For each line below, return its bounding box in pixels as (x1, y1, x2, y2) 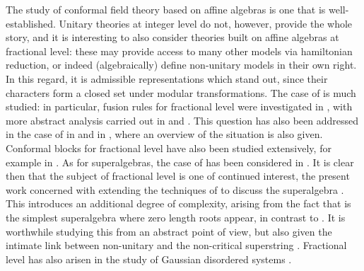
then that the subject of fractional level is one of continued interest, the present (6, 168, 350, 183)
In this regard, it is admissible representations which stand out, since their (6, 71, 328, 86)
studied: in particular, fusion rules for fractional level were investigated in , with (6, 99, 353, 114)
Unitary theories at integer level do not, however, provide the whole (59, 16, 353, 30)
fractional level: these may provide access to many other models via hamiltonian (6, 43, 353, 58)
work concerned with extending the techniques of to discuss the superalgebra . (6, 182, 344, 197)
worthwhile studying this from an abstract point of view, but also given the (6, 224, 332, 238)
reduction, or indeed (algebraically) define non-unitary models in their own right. (6, 57, 357, 72)
